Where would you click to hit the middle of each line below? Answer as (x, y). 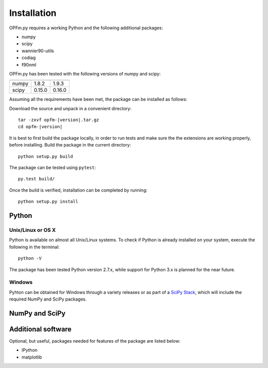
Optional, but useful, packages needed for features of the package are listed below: (95, 341)
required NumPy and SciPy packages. (48, 299)
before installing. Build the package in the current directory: (70, 145)
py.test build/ (36, 179)
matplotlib (32, 357)
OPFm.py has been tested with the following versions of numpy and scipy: (85, 74)
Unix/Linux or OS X (33, 230)
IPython (30, 350)
